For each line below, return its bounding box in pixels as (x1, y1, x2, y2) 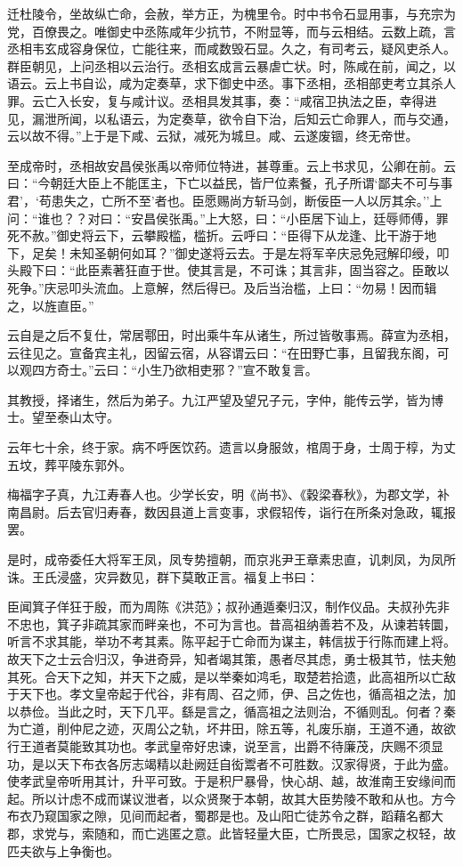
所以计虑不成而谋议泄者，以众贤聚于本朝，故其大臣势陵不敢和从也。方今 (31, 789, 456, 807)
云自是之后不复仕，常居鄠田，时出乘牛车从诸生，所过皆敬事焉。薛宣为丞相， (7, 326, 456, 344)
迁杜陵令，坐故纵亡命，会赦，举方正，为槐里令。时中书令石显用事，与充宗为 (7, 4, 456, 22)
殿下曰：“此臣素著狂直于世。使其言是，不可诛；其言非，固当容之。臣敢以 (19, 261, 450, 279)
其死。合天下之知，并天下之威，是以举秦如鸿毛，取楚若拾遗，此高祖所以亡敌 (7, 667, 456, 685)
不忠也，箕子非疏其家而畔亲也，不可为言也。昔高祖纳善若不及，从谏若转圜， (7, 614, 456, 633)
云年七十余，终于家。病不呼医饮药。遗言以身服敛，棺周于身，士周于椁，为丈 (7, 438, 456, 457)
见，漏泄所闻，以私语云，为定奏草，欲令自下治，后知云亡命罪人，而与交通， (7, 109, 456, 127)
